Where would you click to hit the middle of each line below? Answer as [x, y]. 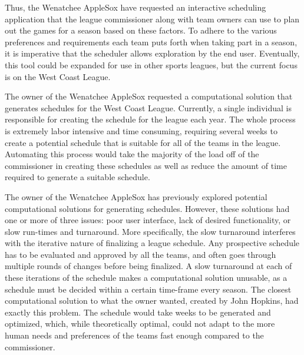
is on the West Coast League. [58, 76]
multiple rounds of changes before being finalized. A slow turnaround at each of [148, 266]
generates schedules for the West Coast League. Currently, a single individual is [148, 107]
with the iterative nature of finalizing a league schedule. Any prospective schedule [152, 243]
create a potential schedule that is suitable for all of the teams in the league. [143, 142]
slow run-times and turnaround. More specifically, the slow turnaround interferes [150, 231]
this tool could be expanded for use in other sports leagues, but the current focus [151, 64]
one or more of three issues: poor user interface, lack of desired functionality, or [148, 220]
